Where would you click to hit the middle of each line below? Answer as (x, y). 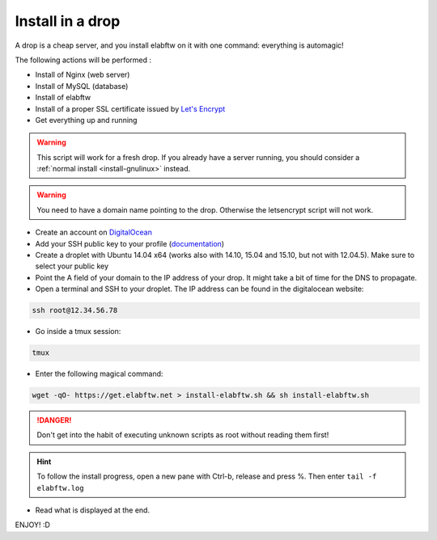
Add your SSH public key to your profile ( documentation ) (130, 243)
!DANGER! (54, 420)
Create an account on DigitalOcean (94, 232)
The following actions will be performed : (83, 60)
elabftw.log (60, 488)
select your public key (72, 266)
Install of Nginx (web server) (83, 75)
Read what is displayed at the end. (92, 510)
